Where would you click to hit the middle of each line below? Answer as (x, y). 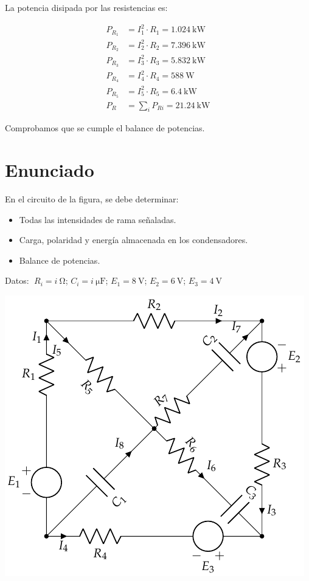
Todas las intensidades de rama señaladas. (98, 219)
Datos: (17, 280)
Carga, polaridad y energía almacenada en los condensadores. (134, 240)
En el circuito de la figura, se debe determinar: (92, 199)
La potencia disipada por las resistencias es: (86, 7)
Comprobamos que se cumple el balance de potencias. (105, 128)
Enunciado (50, 170)
